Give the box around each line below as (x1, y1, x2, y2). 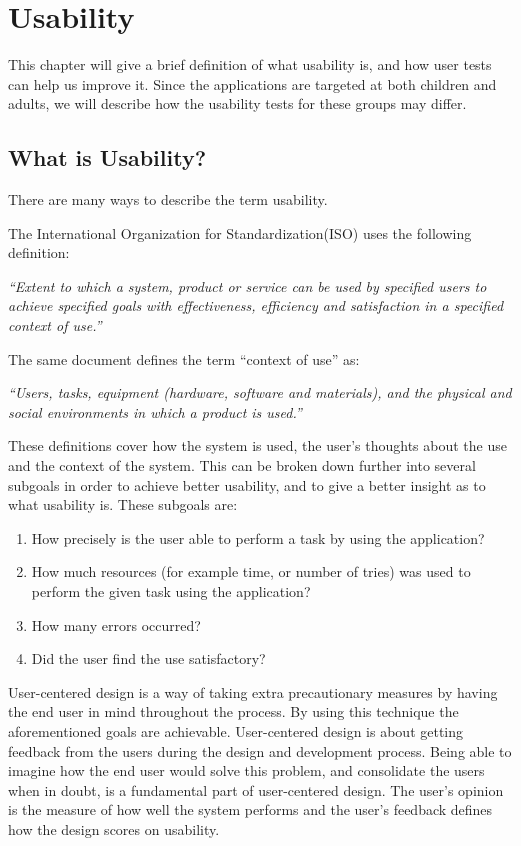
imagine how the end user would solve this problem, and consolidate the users (8, 760, 485, 781)
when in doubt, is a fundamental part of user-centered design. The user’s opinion (8, 779, 504, 800)
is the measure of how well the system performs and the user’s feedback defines (8, 799, 493, 820)
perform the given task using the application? (31, 581, 311, 602)
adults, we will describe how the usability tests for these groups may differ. (8, 93, 467, 114)
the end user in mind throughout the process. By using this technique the (8, 701, 459, 722)
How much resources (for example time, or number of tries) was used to (31, 561, 471, 582)
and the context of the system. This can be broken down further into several (8, 455, 476, 476)
